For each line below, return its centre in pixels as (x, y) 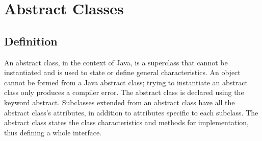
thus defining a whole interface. (53, 132)
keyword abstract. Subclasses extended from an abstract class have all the (120, 102)
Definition (31, 41)
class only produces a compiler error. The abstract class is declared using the (124, 92)
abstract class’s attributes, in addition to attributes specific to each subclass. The (131, 112)
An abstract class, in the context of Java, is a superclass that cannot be (116, 62)
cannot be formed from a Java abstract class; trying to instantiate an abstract (126, 82)
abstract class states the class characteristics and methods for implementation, (126, 122)
